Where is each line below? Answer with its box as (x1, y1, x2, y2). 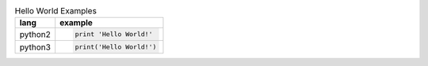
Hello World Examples (14, 5, 97, 16)
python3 (19, 42, 52, 53)
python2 (19, 28, 51, 39)
